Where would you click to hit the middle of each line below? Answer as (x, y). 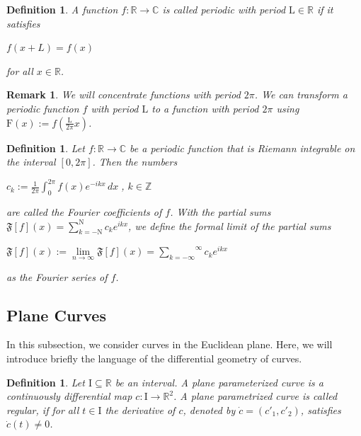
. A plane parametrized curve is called (256, 396)
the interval (31, 162)
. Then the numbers (135, 162)
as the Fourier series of (57, 276)
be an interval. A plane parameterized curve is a (219, 382)
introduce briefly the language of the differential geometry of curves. (154, 358)
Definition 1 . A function (62, 9)
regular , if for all (43, 409)
